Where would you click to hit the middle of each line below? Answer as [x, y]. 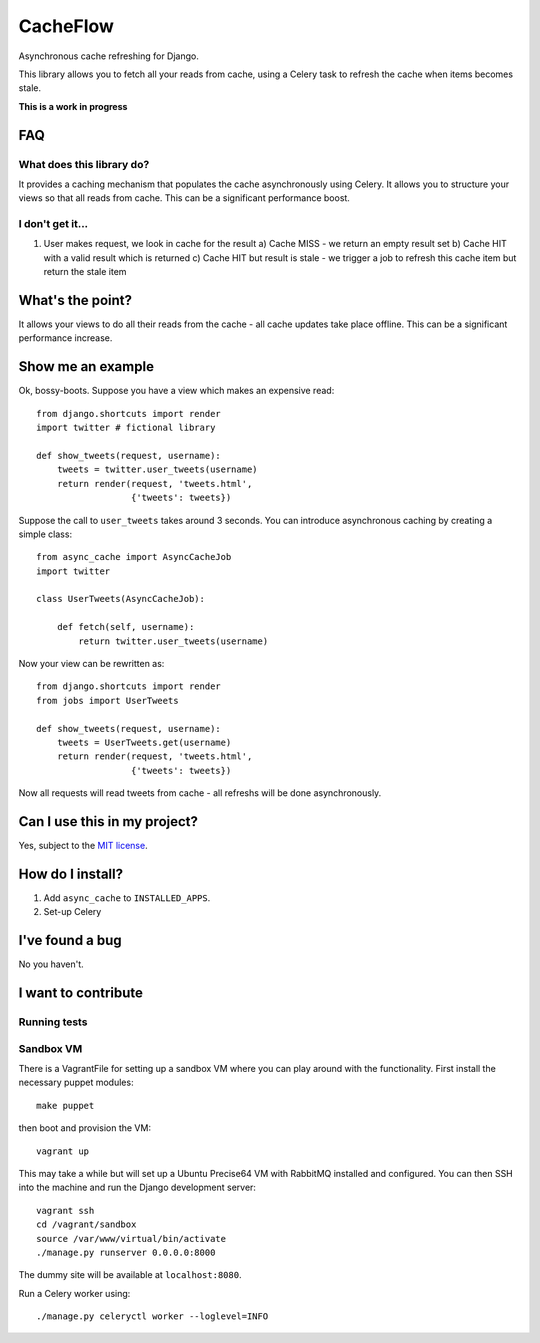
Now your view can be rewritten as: [91, 664]
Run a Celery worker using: [74, 1293]
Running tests [53, 1022]
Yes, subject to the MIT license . [83, 846]
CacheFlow [66, 26]
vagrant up [63, 1151]
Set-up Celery [72, 912]
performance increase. [65, 338]
